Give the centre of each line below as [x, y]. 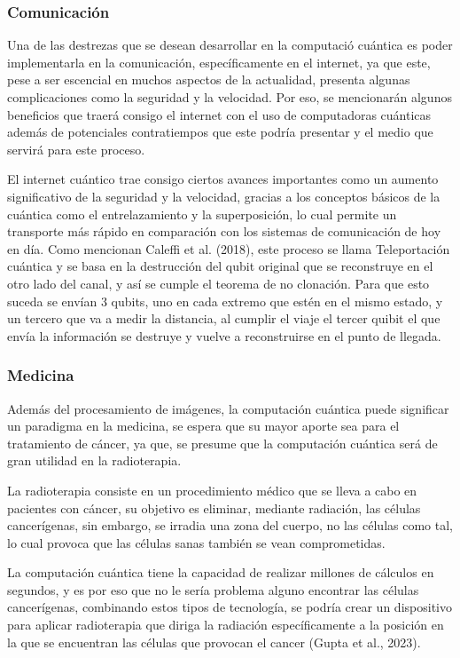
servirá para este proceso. [76, 149]
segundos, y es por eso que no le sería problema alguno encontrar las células [213, 589]
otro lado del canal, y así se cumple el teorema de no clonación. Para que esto [218, 283]
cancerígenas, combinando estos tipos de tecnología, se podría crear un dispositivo [230, 607]
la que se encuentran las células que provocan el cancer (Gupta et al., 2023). [214, 642]
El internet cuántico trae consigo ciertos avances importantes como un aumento [223, 179]
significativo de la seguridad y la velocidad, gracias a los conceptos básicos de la [224, 196]
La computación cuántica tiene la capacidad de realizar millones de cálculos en [221, 572]
